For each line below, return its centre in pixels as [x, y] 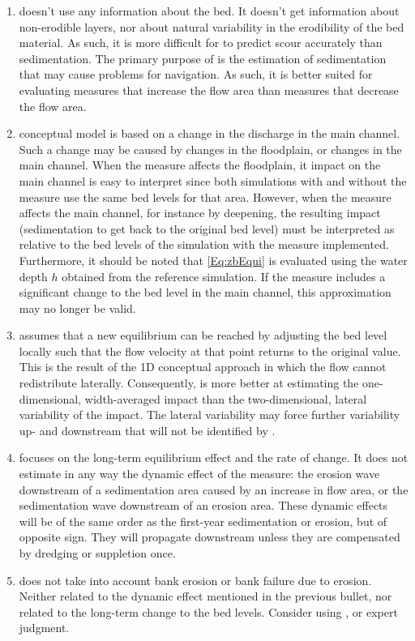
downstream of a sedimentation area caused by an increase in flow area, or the [214, 489]
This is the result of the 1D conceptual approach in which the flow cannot [203, 367]
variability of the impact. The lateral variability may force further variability [210, 415]
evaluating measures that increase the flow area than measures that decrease [209, 90]
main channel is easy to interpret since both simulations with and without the [213, 180]
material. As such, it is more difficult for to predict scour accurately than [201, 43]
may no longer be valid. [77, 308]
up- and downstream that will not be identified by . [147, 430]
